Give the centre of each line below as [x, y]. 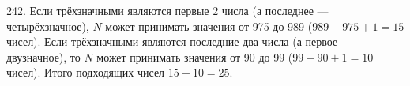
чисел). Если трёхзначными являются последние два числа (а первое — [179, 41]
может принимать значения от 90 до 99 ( [195, 56]
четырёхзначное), [48, 26]
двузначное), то [43, 56]
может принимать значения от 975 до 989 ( [209, 26]
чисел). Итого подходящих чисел [86, 72]
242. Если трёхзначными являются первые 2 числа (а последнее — [167, 10]
